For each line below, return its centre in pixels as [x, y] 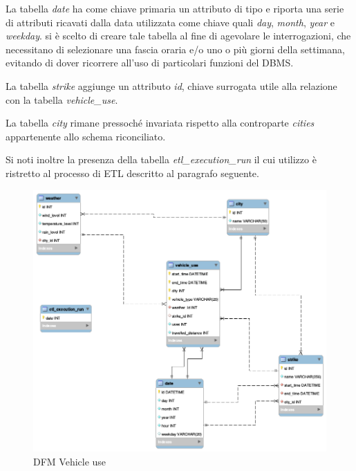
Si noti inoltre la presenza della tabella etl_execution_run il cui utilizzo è [161, 159]
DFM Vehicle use [70, 461]
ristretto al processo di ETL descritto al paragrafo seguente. [132, 173]
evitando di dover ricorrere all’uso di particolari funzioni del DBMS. [150, 63]
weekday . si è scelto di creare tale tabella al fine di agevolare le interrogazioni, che [178, 36]
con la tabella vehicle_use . [62, 99]
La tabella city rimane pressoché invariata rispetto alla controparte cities [160, 123]
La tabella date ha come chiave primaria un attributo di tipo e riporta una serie [175, 8]
